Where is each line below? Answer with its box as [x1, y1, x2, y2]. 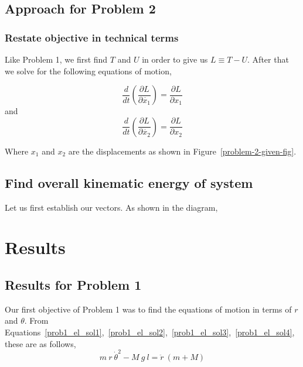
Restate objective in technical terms [5, 30, 179, 44]
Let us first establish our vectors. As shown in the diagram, [5, 201, 218, 213]
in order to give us [142, 53, 208, 65]
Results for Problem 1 [5, 275, 142, 293]
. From [24, 314, 49, 327]
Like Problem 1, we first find [5, 53, 108, 65]
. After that [247, 53, 289, 65]
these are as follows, [5, 337, 76, 349]
